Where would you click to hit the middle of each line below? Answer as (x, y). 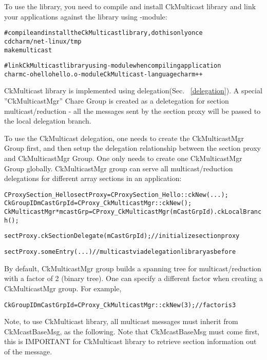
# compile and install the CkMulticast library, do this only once (103, 33)
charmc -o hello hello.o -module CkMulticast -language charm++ (103, 74)
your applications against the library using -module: (86, 16)
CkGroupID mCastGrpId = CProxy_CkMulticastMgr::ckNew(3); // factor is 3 (120, 305)
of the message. (28, 351)
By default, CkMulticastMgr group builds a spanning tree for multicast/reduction (133, 268)
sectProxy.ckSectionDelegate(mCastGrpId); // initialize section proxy (122, 236)
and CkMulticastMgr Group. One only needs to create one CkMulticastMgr (123, 158)
